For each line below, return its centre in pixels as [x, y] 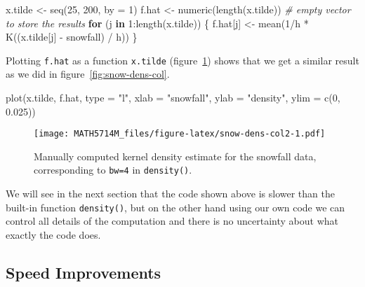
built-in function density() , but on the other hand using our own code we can [175, 207]
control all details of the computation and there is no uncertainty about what [172, 221]
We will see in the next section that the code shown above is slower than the [170, 194]
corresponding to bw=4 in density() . [113, 170]
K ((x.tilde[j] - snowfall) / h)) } [72, 37]
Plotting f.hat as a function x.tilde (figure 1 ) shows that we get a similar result [182, 60]
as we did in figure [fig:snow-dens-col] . [88, 74]
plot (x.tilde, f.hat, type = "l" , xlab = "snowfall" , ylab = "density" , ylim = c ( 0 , [173, 98]
